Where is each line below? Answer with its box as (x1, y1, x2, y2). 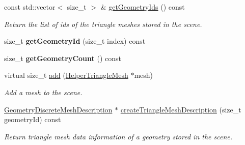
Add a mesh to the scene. (4, 86, 83, 97)
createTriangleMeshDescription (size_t (120, 104, 241, 114)
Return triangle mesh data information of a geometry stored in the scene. (4, 131, 233, 141)
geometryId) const (4, 114, 61, 125)
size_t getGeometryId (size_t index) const (4, 36, 146, 46)
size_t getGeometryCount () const (4, 52, 121, 63)
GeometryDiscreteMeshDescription (4, 104, 113, 114)
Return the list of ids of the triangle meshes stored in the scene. (4, 18, 202, 29)
